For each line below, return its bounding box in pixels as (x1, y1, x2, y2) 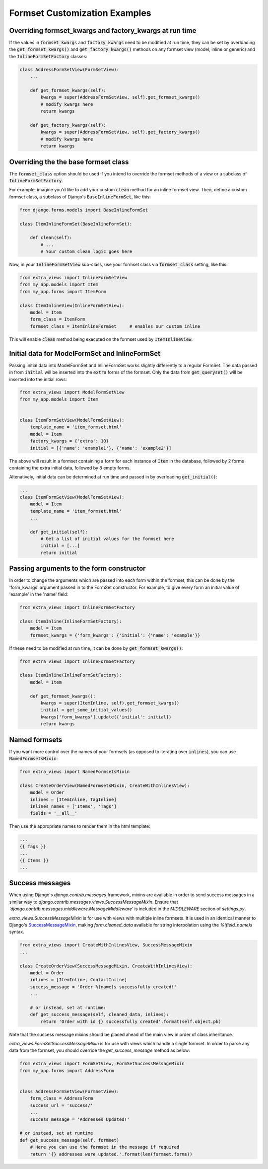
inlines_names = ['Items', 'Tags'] (30, 804, 117, 809)
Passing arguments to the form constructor (9, 564, 146, 573)
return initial (40, 549, 78, 555)
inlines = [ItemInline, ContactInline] (30, 977, 128, 983)
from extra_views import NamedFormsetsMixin (19, 769, 130, 775)
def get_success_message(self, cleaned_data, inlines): (30, 1012, 169, 1017)
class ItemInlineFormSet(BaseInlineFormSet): (19, 221, 133, 227)
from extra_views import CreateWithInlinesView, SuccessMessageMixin (19, 942, 193, 948)
